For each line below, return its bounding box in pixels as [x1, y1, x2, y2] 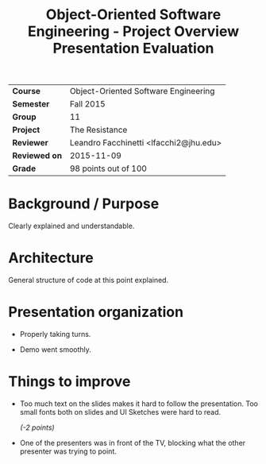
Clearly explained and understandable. [8, 221, 135, 231]
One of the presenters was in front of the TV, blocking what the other [19, 438, 246, 447]
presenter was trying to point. [19, 447, 117, 456]
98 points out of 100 [69, 163, 147, 174]
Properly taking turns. [19, 330, 91, 338]
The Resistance [69, 125, 128, 136]
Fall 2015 [69, 99, 106, 110]
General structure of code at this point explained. [8, 276, 169, 285]
